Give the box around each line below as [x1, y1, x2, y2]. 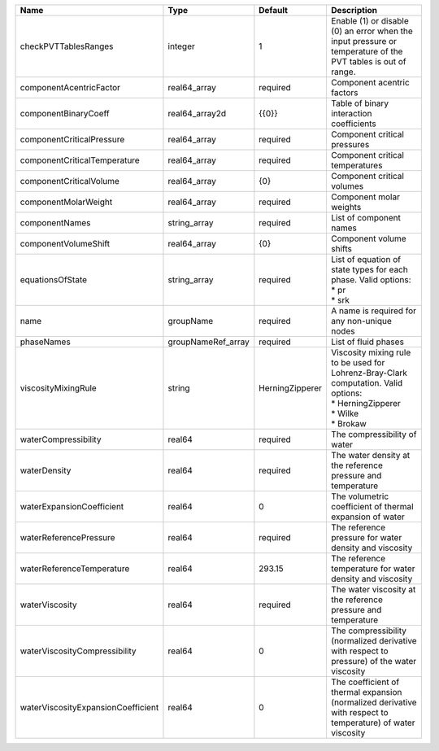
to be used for [330, 357, 385, 368]
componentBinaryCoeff [20, 108, 110, 119]
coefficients [330, 118, 377, 129]
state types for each [330, 264, 408, 275]
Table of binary [330, 98, 389, 109]
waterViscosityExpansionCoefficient [20, 702, 159, 713]
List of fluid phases [330, 336, 404, 347]
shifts [330, 243, 353, 254]
